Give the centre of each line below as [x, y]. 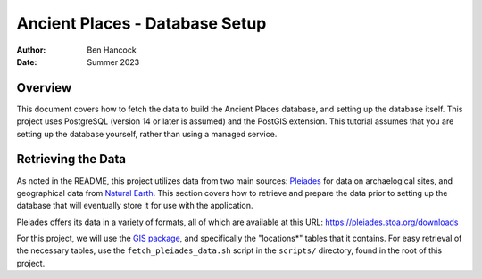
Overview [44, 88]
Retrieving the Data [71, 159]
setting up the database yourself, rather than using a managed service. [147, 134]
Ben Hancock [112, 50]
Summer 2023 [113, 62]
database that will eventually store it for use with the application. [135, 206]
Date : [27, 62]
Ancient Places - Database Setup [141, 23]
